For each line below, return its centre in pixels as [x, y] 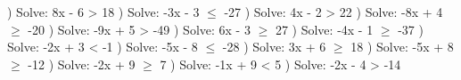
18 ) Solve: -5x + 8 [402, 47]
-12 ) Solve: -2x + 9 [82, 64]
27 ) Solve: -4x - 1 [324, 29]
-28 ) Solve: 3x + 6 [274, 47]
